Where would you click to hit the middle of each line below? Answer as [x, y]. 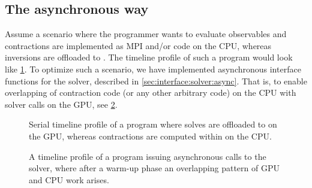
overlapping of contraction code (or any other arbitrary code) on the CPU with [151, 93]
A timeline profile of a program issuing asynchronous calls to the [148, 156]
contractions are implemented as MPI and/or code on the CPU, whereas [138, 45]
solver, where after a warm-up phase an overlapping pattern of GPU [154, 168]
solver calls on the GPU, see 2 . [61, 104]
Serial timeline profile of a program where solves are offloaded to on [153, 124]
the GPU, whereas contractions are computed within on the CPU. [150, 136]
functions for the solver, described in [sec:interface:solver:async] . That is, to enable [156, 81]
